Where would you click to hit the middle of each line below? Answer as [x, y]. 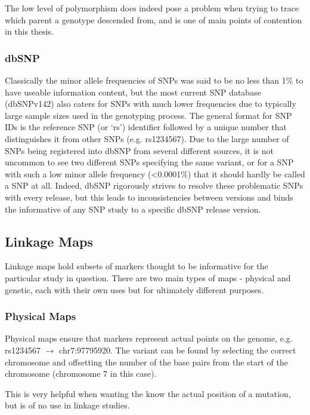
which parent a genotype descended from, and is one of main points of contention [154, 19]
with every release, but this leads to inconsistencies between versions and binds [149, 197]
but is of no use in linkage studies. [67, 405]
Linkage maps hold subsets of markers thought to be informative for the [137, 266]
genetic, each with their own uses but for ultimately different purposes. [134, 289]
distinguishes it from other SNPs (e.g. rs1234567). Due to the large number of [147, 138]
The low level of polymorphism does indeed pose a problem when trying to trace [152, 8]
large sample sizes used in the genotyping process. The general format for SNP [148, 115]
